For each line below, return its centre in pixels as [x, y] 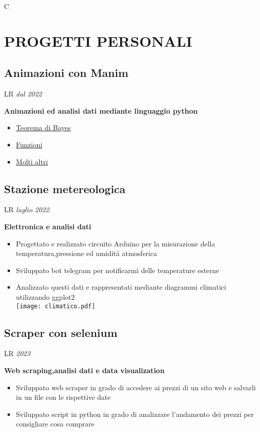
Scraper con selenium [61, 332]
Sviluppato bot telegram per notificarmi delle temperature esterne [117, 270]
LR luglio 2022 [27, 209]
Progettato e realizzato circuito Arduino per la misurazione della [115, 243]
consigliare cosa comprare [55, 424]
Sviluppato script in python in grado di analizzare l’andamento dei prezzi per [135, 414]
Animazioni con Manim [66, 73]
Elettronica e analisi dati [48, 226]
